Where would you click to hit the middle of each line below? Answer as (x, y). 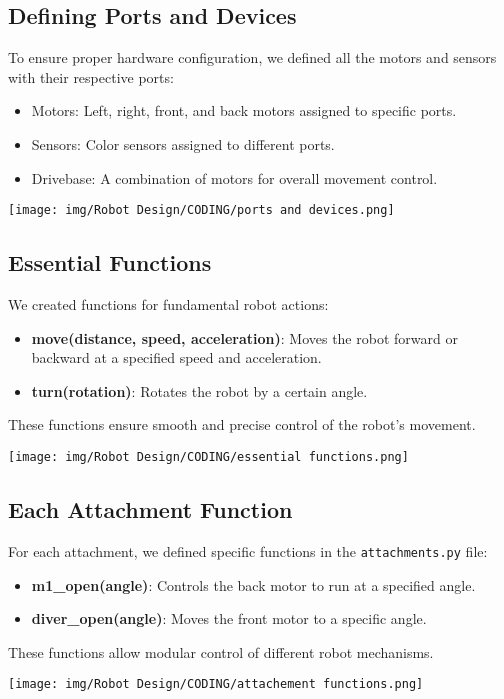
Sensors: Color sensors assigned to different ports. (183, 143)
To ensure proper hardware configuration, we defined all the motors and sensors (252, 57)
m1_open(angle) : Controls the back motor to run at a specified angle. (253, 584)
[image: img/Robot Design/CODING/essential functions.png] (208, 457)
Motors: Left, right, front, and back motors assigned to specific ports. (244, 110)
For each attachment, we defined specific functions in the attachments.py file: (248, 550)
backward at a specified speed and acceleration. (176, 357)
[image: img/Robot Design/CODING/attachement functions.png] (216, 684)
